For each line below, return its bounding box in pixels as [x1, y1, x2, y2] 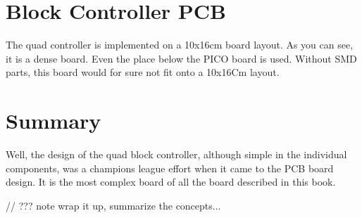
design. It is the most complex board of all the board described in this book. [6, 174, 336, 189]
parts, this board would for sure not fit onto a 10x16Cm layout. [6, 65, 280, 79]
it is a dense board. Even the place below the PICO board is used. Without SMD [6, 51, 357, 65]
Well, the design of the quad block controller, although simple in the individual [6, 147, 347, 162]
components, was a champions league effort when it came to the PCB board [6, 160, 334, 175]
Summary [6, 106, 101, 135]
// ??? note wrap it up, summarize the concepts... [6, 198, 221, 212]
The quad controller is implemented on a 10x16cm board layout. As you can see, [6, 37, 354, 52]
